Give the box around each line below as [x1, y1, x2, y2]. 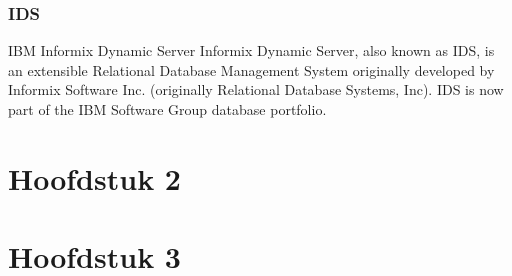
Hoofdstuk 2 [8, 157, 181, 198]
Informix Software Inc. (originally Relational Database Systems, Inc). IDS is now [8, 79, 504, 100]
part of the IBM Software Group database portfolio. [8, 99, 327, 119]
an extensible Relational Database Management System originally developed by [8, 59, 495, 80]
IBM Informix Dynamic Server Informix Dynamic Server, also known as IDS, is [8, 40, 495, 61]
